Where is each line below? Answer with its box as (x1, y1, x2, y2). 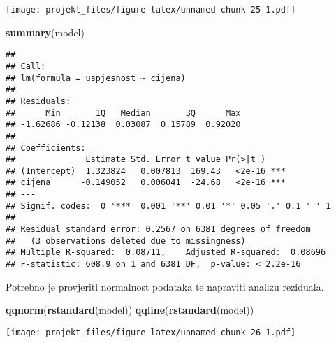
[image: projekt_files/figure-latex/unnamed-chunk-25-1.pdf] (6, 5, 296, 15)
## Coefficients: (6, 143, 86, 153)
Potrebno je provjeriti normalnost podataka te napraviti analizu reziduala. (6, 279, 324, 293)
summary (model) (6, 24, 85, 39)
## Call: (6, 61, 46, 71)
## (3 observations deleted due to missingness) (6, 235, 246, 246)
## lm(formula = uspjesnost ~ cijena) (6, 73, 186, 83)
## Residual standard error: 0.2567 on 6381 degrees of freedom (6, 224, 311, 235)
